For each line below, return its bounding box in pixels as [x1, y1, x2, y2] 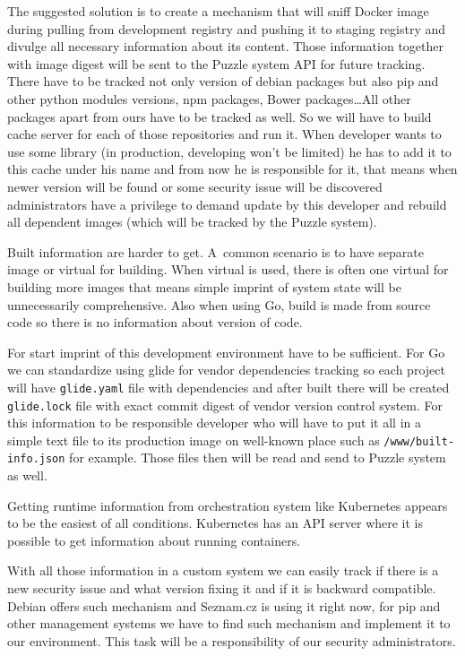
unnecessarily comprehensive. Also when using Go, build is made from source [7, 295, 431, 314]
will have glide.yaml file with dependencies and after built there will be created [7, 377, 450, 396]
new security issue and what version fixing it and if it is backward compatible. [7, 579, 436, 598]
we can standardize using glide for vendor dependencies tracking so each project [7, 360, 445, 379]
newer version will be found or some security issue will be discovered [7, 177, 383, 195]
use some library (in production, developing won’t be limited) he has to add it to [7, 142, 452, 160]
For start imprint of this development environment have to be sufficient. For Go [7, 342, 445, 361]
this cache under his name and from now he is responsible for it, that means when [7, 160, 458, 178]
